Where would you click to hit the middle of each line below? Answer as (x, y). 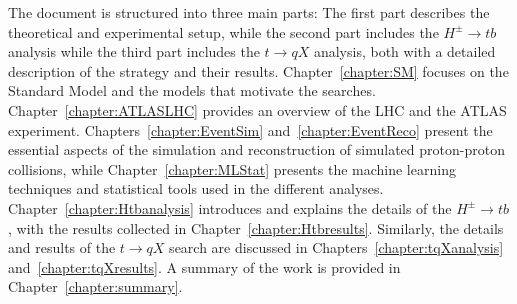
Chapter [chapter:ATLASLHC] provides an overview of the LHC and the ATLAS (257, 109)
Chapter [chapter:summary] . (95, 286)
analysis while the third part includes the (134, 51)
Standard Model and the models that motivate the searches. (192, 90)
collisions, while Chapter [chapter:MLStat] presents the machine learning (232, 168)
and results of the (62, 247)
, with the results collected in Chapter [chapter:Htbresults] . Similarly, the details (256, 227)
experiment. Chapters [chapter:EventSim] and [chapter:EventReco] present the (250, 129)
